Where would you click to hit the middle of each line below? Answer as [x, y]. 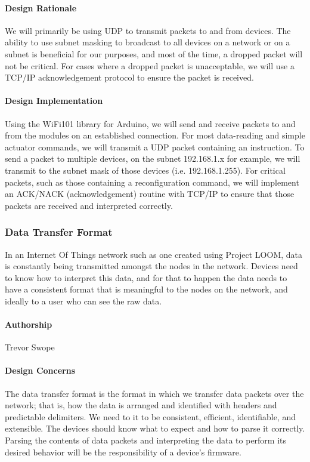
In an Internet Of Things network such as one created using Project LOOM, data [154, 254]
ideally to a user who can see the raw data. [83, 301]
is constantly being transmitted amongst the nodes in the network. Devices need [151, 266]
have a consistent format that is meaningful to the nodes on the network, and [146, 289]
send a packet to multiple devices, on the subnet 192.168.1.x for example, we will [153, 158]
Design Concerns [40, 370]
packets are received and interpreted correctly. [89, 205]
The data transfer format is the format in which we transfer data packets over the [154, 393]
